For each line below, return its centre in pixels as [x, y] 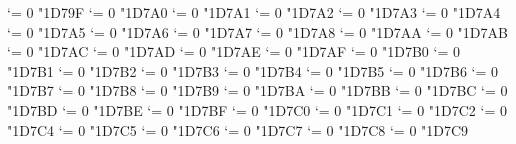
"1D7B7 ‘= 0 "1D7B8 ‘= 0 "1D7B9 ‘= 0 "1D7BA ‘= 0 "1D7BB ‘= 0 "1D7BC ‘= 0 [257, 90]
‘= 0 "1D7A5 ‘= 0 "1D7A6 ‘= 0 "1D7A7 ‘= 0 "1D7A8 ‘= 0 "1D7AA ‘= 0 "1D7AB [257, 31]
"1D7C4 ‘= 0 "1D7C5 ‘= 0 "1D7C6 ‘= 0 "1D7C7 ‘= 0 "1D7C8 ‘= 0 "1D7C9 [238, 129]
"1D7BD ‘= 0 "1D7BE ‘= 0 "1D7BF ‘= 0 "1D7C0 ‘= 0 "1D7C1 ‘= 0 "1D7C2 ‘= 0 [257, 109]
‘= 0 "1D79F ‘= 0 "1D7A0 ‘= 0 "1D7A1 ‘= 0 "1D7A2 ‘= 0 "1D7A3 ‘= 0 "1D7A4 [254, 12]
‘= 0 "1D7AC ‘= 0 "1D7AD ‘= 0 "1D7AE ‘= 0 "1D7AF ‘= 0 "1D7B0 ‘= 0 [233, 51]
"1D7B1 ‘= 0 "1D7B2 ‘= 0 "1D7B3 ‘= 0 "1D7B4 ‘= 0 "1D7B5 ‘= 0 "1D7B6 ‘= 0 [253, 70]
